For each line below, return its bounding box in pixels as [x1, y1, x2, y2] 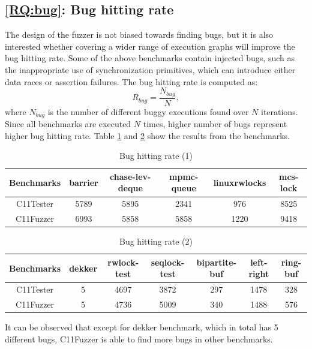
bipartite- [196, 255, 237, 268]
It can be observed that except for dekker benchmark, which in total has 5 [5, 321, 278, 333]
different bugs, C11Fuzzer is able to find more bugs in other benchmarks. [5, 332, 273, 345]
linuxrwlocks [213, 176, 266, 188]
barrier [69, 176, 98, 188]
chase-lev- [110, 170, 151, 182]
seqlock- [151, 255, 185, 268]
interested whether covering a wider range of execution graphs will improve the [5, 40, 295, 52]
